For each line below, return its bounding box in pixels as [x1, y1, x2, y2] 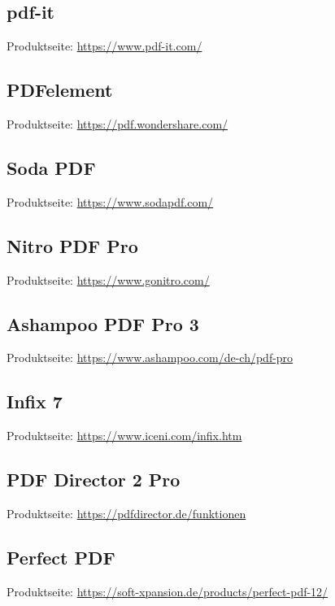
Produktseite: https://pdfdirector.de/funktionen [7, 504, 246, 521]
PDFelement [7, 77, 113, 102]
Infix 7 [7, 389, 63, 414]
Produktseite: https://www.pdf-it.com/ [7, 37, 202, 54]
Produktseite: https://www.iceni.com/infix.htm [7, 427, 242, 444]
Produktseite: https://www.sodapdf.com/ [7, 193, 214, 210]
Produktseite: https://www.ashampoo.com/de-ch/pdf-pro [7, 349, 294, 366]
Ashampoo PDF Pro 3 [7, 311, 199, 336]
